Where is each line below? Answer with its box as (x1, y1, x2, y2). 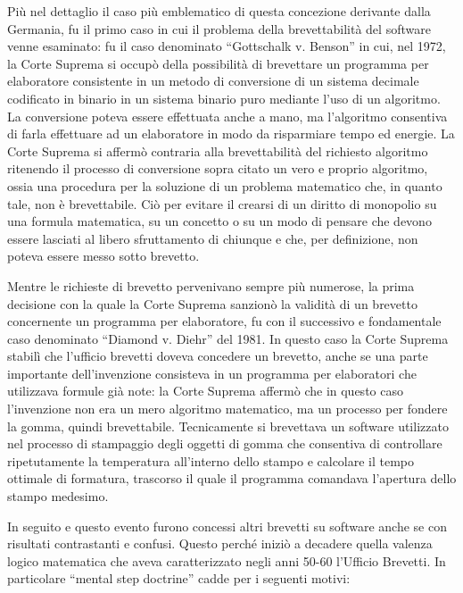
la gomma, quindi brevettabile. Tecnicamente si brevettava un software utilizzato (7, 416, 449, 435)
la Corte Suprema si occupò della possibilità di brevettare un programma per (7, 54, 429, 72)
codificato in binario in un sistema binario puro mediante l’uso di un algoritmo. (7, 88, 441, 107)
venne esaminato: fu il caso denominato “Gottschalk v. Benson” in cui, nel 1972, (7, 37, 446, 55)
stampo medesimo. (7, 487, 109, 505)
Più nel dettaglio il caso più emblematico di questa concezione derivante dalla (7, 2, 431, 20)
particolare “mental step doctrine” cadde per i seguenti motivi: (7, 569, 351, 588)
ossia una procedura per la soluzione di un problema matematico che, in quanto (7, 176, 442, 195)
